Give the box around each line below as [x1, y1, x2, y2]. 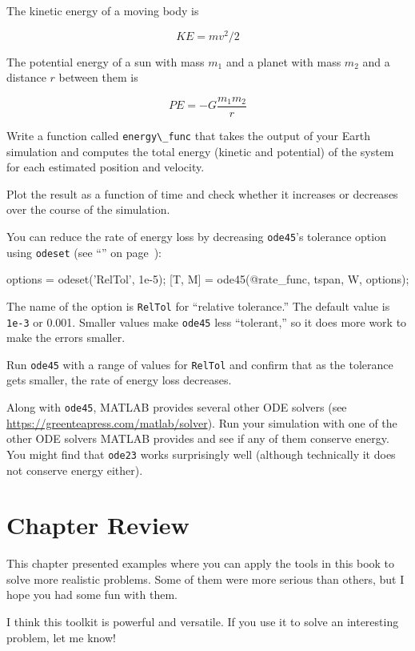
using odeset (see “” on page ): [6, 243, 162, 260]
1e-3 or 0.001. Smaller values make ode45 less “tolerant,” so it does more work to [6, 313, 407, 330]
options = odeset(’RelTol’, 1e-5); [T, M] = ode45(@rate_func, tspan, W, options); [6, 271, 409, 287]
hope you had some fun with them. [6, 586, 178, 603]
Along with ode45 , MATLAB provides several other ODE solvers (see [6, 399, 347, 416]
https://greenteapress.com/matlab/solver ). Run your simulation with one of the [6, 414, 397, 431]
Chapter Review [6, 508, 190, 541]
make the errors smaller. [6, 329, 126, 346]
